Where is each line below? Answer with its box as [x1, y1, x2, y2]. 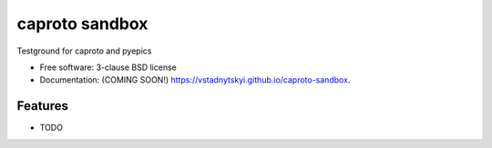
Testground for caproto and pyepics [16, 45, 152, 56]
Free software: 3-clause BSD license [39, 62, 177, 73]
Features [16, 98, 68, 113]
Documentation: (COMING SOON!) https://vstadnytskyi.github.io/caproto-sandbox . [39, 74, 351, 85]
